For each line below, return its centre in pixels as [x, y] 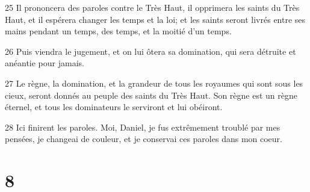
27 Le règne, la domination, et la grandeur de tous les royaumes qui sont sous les [154, 83]
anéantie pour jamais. [45, 63]
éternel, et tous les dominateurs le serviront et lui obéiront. [114, 107]
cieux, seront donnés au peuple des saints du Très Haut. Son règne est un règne [151, 95]
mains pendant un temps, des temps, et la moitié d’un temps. [118, 31]
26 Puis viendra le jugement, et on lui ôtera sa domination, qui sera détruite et [150, 51]
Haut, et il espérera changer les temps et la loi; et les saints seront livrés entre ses [155, 19]
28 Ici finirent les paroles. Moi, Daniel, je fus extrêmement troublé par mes [143, 127]
